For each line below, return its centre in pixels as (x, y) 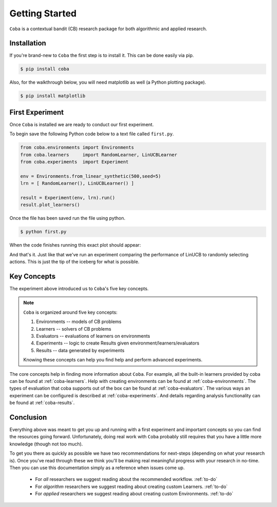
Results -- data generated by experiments (80, 350)
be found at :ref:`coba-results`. (42, 403)
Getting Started (43, 13)
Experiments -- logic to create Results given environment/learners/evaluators (118, 343)
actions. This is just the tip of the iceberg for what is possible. (74, 262)
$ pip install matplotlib (53, 96)
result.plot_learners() (50, 205)
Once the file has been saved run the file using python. (67, 218)
